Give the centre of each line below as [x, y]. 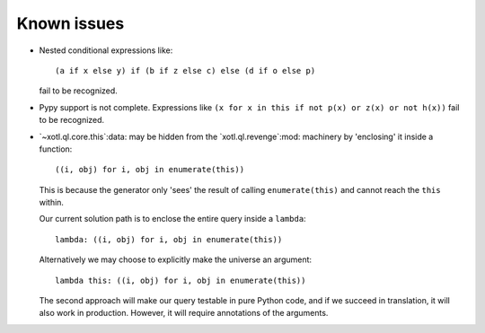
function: [56, 149]
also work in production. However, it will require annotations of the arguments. [184, 313]
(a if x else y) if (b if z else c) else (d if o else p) [185, 70]
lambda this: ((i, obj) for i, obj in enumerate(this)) [181, 280]
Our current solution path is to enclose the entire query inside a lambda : [172, 219]
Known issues [71, 23]
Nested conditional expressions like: [106, 50]
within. [52, 203]
